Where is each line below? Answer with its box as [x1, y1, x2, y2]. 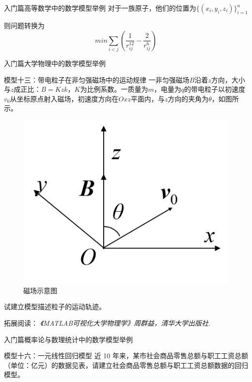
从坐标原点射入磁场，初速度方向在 [10, 93, 119, 103]
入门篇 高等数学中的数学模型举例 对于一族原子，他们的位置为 [4, 3, 196, 13]
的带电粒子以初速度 [184, 84, 245, 94]
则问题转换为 [4, 20, 45, 30]
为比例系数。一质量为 [80, 84, 148, 94]
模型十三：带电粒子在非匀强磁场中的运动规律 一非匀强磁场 [4, 74, 189, 84]
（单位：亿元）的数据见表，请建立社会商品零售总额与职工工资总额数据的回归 [4, 360, 248, 370]
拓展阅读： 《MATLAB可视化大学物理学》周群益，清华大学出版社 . [4, 318, 210, 328]
